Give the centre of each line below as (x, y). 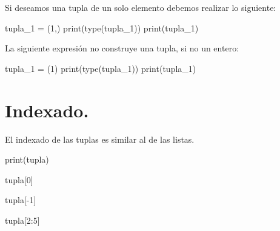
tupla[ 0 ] (19, 179)
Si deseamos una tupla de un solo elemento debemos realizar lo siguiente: (141, 7)
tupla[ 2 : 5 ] (22, 220)
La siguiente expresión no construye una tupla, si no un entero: (122, 48)
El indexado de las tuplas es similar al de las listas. (100, 139)
